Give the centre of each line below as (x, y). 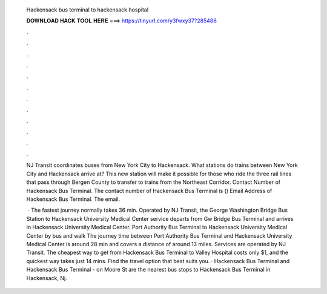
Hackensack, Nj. (47, 278)
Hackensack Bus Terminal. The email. (73, 199)
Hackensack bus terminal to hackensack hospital (87, 10)
